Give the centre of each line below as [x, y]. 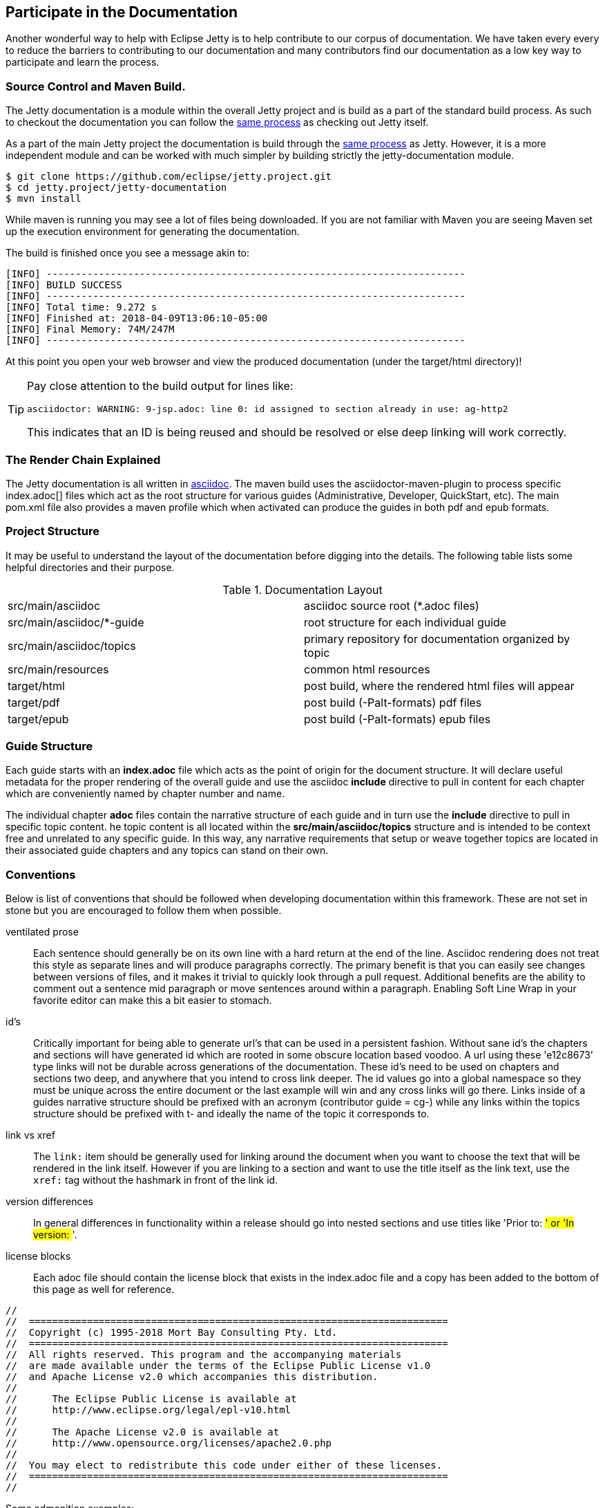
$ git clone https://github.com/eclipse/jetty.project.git [169, 177]
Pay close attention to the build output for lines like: [160, 386]
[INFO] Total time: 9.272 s [81, 307]
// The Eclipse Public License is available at [151, 1399]
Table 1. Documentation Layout [302, 589]
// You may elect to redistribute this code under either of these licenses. [224, 1465]
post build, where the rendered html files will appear [439, 686]
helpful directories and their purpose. [90, 567]
